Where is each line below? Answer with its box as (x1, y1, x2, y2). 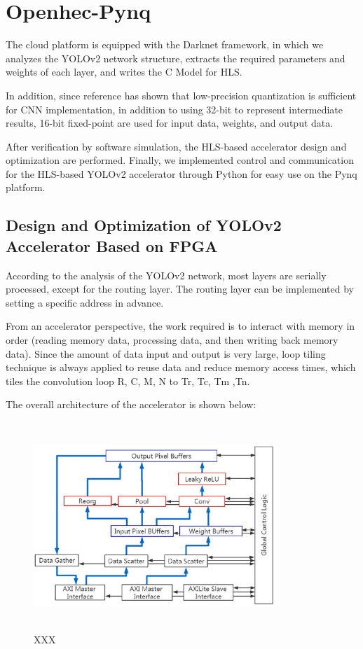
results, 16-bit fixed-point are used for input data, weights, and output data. (6, 116, 334, 130)
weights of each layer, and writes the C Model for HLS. (6, 64, 242, 79)
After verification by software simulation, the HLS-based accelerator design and (6, 139, 347, 153)
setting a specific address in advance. (6, 295, 164, 309)
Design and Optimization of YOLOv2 (6, 214, 282, 236)
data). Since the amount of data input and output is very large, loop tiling (6, 346, 326, 361)
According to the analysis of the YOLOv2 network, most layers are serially (6, 267, 327, 282)
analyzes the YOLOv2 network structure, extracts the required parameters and (6, 50, 345, 65)
